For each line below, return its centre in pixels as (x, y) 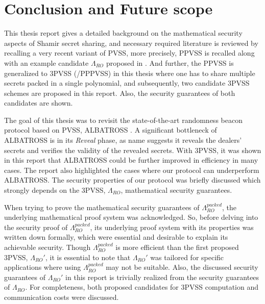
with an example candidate (46, 62)
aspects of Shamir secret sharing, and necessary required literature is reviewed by (131, 43)
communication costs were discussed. (62, 297)
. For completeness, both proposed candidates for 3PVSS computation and (142, 287)
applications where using (43, 267)
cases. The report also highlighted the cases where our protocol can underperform (132, 170)
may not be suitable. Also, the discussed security (182, 267)
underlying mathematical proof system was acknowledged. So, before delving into (131, 217)
